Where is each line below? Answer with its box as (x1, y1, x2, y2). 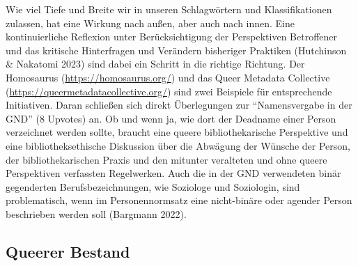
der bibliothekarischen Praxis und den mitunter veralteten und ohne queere (6, 152, 327, 166)
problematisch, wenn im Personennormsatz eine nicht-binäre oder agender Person (6, 193, 352, 208)
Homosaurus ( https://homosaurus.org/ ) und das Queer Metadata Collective (6, 70, 330, 84)
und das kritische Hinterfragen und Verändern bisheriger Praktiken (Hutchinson (6, 42, 347, 57)
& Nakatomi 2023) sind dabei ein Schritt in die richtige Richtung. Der (6, 56, 305, 71)
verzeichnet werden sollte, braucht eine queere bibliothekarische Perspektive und (6, 125, 348, 139)
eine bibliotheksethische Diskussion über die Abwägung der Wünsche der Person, (6, 138, 350, 152)
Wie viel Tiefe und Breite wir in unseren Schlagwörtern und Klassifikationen (6, 2, 332, 16)
